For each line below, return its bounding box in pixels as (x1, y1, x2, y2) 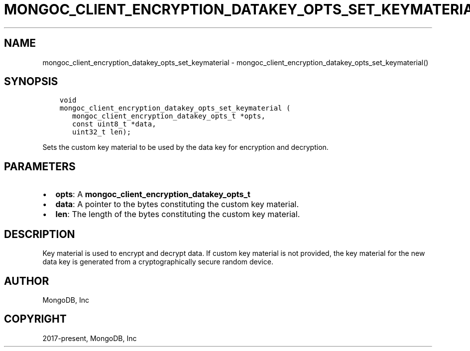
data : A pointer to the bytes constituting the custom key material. (55, 199, 299, 210)
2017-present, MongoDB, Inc (42, 334, 137, 343)
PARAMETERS (4, 160, 76, 173)
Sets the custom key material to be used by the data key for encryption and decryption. (42, 143, 329, 152)
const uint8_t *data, (72, 120, 156, 128)
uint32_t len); (72, 128, 131, 136)
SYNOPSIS (4, 75, 58, 88)
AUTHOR (4, 274, 49, 287)
